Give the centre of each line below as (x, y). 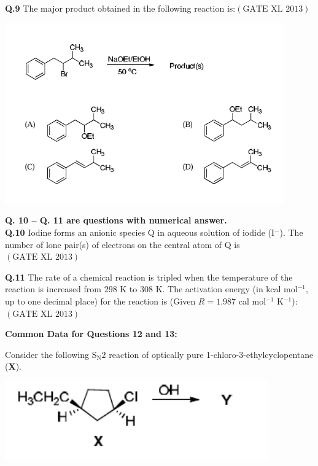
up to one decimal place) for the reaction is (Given (100, 301)
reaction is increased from (53, 289)
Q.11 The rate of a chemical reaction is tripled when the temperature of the (149, 277)
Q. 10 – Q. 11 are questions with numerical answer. (116, 220)
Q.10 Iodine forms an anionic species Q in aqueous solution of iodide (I (140, 232)
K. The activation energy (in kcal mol (227, 289)
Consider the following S (51, 354)
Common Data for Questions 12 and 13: (91, 334)
